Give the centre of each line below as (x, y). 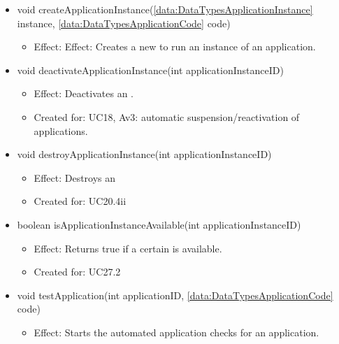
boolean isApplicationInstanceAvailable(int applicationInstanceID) (159, 224)
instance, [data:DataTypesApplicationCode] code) (124, 23)
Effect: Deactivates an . (84, 93)
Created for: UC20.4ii (80, 201)
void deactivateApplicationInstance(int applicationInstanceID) (150, 70)
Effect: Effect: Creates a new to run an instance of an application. (175, 46)
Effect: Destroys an (75, 177)
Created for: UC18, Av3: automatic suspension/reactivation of (167, 116)
